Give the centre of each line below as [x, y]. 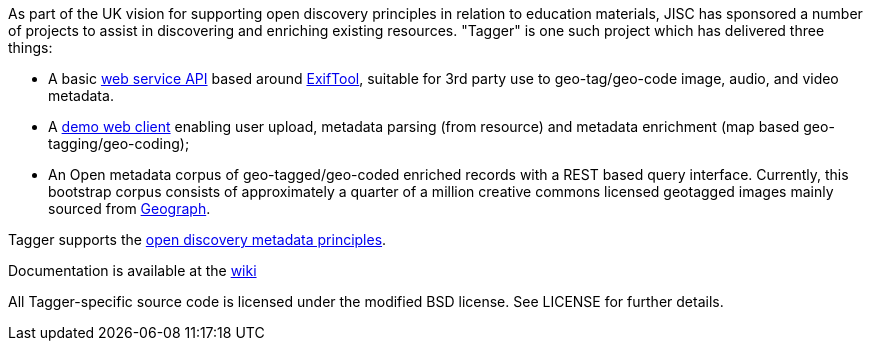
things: [30, 47]
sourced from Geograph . [129, 208]
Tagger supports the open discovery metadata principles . [197, 239]
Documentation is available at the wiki [132, 270]
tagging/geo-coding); [119, 143]
